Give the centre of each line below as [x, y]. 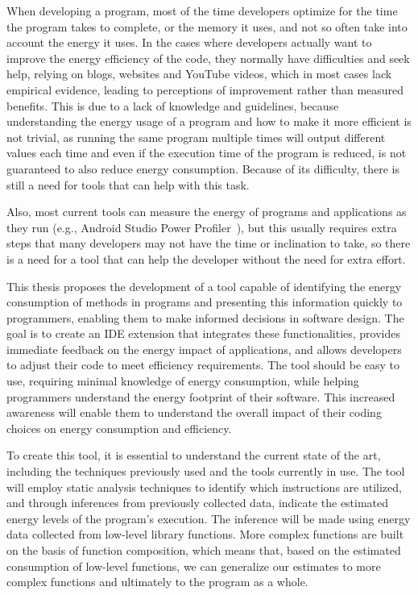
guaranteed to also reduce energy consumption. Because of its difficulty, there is [203, 168]
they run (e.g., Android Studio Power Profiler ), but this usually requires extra [202, 227]
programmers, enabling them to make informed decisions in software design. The [205, 317]
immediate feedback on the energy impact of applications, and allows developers [204, 349]
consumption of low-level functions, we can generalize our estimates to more [194, 566]
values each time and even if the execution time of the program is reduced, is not [207, 153]
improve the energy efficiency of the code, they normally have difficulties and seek [208, 58]
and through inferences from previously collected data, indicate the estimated [198, 503]
